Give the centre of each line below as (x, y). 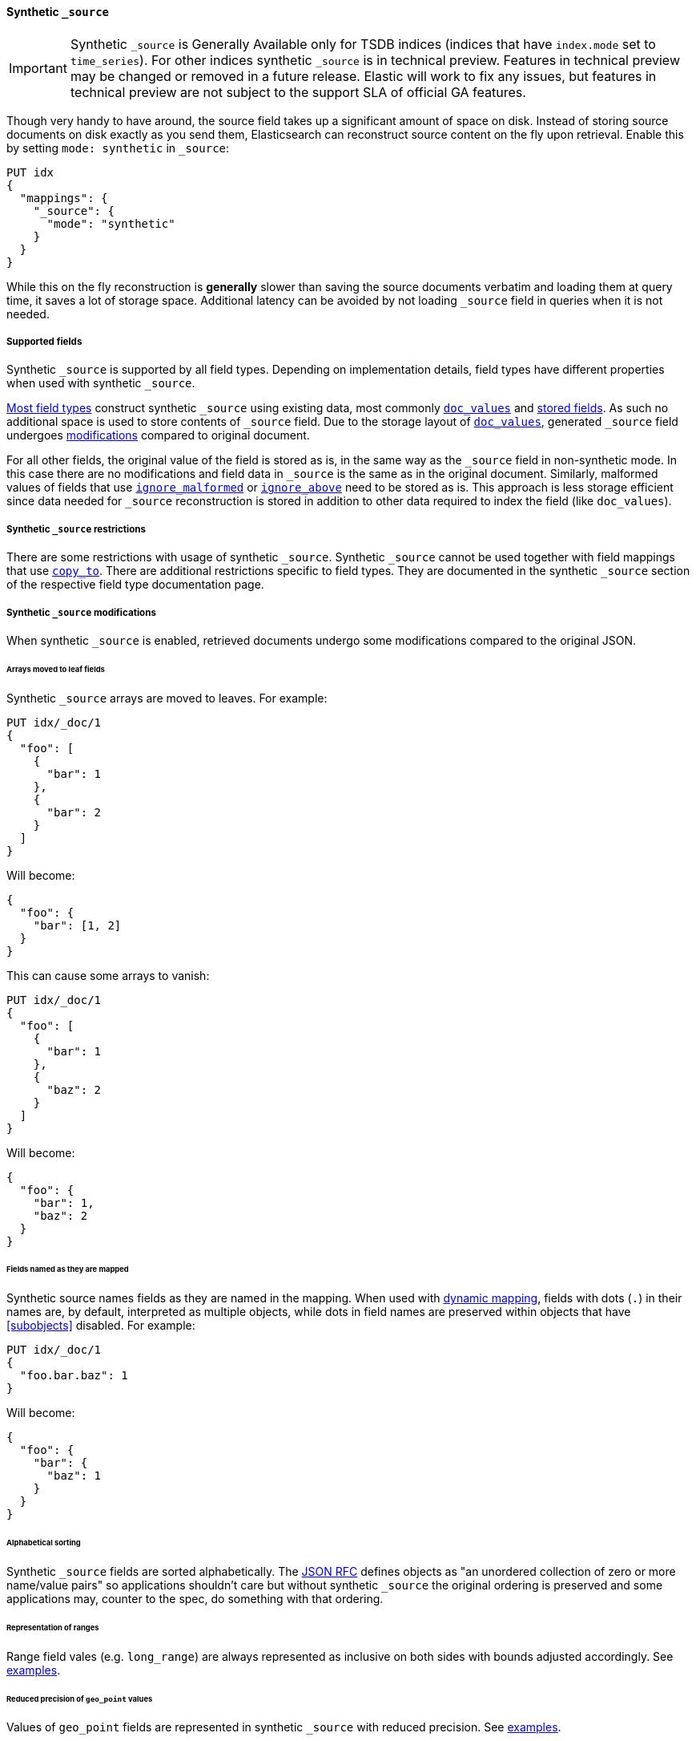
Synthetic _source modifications (81, 612)
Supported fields (44, 342)
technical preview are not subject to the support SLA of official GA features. (298, 92)
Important (38, 68)
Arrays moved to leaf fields (56, 669)
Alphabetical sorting (44, 1543)
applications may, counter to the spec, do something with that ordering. (195, 1599)
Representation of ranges (53, 1627)
